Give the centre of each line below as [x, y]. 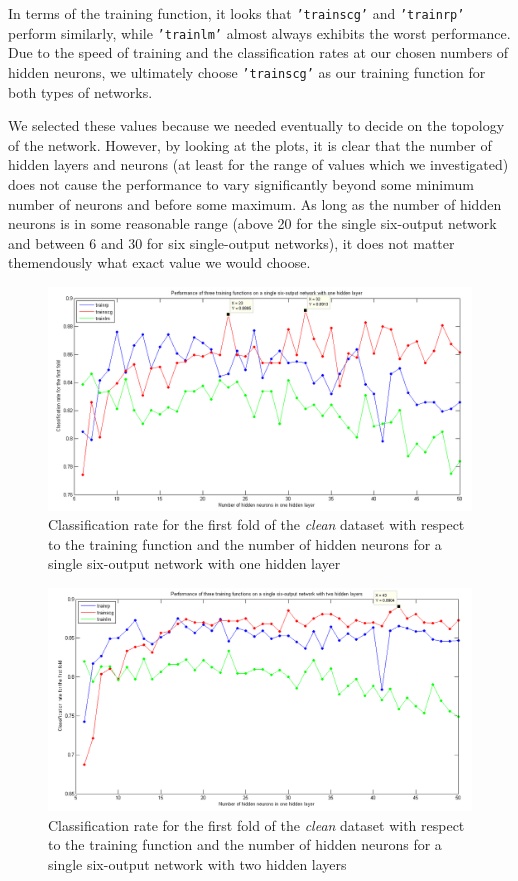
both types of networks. [80, 91]
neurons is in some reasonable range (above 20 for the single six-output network [252, 223]
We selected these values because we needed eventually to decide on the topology [256, 125]
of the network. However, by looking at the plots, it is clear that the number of [250, 144]
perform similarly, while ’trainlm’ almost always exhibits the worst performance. [259, 32]
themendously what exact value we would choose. [159, 262]
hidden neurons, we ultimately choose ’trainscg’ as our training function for [247, 71]
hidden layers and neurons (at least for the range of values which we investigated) [258, 164]
